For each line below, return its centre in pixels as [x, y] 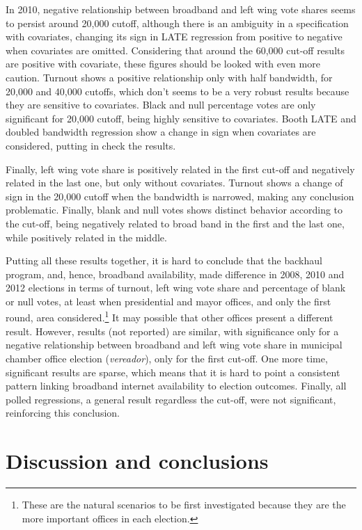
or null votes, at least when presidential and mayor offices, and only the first [168, 301]
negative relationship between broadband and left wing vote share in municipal [174, 345]
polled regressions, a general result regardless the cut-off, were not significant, [171, 399]
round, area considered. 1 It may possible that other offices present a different [170, 316]
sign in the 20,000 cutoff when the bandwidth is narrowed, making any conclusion [180, 196]
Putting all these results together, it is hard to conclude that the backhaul [164, 260]
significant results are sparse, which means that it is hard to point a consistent [173, 372]
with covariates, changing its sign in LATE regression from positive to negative [174, 37]
